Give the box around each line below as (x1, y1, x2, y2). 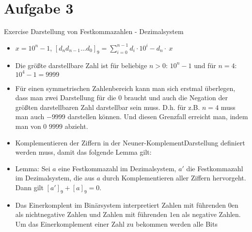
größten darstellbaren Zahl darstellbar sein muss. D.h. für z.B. (15, 102, 200, 112)
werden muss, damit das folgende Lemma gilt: (15, 147, 152, 157)
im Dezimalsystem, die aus (15, 173, 94, 183)
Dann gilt (15, 182, 44, 192)
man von (15, 121, 41, 131)
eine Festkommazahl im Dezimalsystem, (58, 163, 176, 173)
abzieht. (64, 121, 88, 131)
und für (194, 60, 216, 70)
